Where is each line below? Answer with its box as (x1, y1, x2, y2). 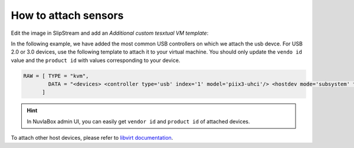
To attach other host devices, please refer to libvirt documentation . (11, 134, 173, 142)
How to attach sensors (11, 9, 124, 22)
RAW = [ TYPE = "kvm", (23, 73, 89, 79)
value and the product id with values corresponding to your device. (11, 57, 181, 64)
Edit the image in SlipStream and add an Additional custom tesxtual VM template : (11, 29, 209, 37)
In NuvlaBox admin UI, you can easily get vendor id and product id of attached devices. (27, 118, 250, 125)
